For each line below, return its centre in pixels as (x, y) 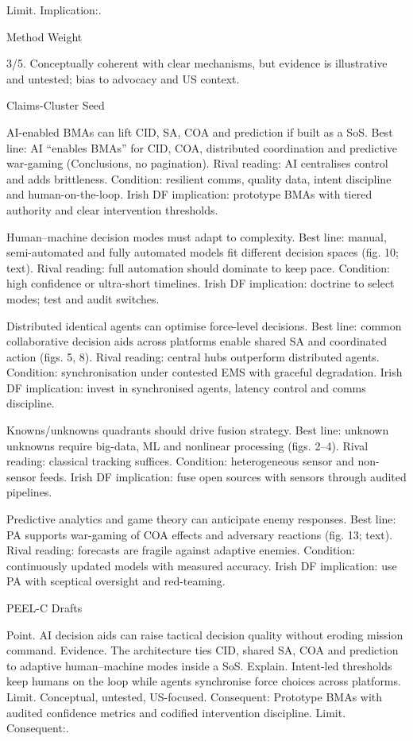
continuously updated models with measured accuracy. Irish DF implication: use (202, 565)
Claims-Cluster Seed (56, 105)
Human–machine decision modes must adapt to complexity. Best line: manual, (197, 236)
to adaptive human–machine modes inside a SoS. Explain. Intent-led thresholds (199, 665)
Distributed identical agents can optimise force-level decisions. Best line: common (204, 325)
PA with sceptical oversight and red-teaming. (116, 581)
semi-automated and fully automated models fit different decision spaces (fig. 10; (203, 252)
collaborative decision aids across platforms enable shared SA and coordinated (197, 341)
